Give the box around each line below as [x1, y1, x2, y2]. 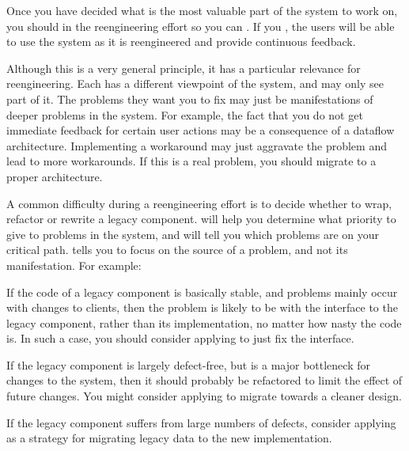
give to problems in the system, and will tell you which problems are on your [6, 225, 380, 242]
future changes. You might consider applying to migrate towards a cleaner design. [6, 388, 402, 404]
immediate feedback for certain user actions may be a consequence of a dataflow [6, 122, 395, 138]
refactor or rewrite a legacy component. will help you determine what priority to [6, 210, 396, 227]
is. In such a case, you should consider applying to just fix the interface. [6, 330, 354, 347]
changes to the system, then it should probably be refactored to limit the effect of [6, 372, 403, 388]
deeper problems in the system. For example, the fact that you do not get [6, 106, 363, 123]
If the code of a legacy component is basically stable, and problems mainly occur [6, 283, 398, 300]
